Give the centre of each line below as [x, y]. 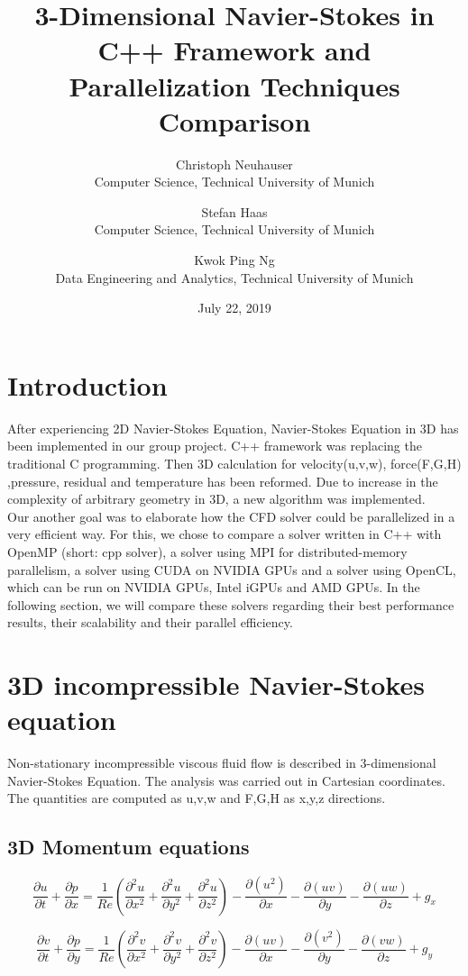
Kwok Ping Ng [234, 260]
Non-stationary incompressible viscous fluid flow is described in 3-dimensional [222, 763]
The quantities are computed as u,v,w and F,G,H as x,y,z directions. [197, 798]
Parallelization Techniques [234, 85]
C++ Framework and [234, 50]
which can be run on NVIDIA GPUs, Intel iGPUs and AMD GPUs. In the [214, 587]
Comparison [234, 120]
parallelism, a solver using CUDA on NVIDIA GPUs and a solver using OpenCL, [232, 569]
